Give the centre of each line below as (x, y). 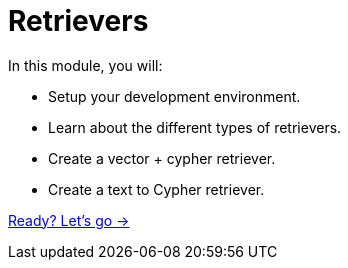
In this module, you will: (85, 65)
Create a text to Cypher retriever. (156, 189)
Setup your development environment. (174, 96)
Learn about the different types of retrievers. (195, 127)
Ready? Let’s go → (69, 220)
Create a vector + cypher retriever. (162, 158)
